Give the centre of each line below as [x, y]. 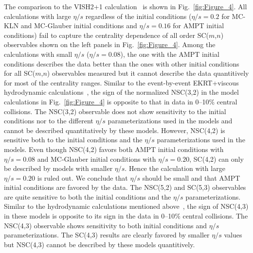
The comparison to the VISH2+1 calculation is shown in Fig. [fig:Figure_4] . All [126, 6]
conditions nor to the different [49, 121]
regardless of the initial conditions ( [138, 16]
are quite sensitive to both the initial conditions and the [88, 196]
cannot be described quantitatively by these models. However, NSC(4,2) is [115, 130]
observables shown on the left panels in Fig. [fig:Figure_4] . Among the [110, 44]
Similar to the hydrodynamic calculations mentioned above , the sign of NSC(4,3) [126, 206]
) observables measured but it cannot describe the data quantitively [148, 73]
